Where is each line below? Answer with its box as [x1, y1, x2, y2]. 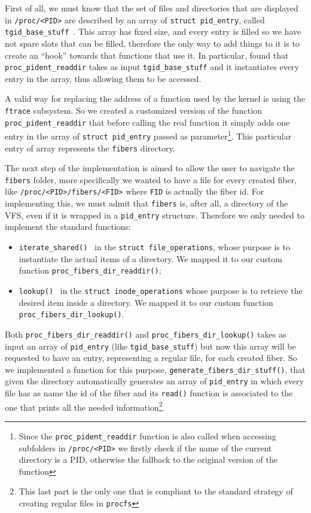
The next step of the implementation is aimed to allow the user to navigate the [5, 162, 295, 174]
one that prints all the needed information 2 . [5, 399, 165, 413]
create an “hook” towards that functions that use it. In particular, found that [5, 48, 289, 61]
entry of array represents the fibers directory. [5, 141, 175, 154]
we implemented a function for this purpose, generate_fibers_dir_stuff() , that [5, 363, 306, 375]
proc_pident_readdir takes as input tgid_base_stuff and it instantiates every [5, 60, 299, 73]
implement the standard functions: [5, 220, 131, 233]
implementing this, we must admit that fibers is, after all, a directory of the [5, 197, 288, 210]
